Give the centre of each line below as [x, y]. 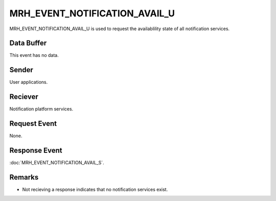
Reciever [24, 97]
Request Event [33, 124]
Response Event [36, 150]
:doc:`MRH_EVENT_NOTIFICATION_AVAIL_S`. [57, 163]
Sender [21, 70]
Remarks [24, 177]
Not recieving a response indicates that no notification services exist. [95, 189]
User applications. [29, 82]
